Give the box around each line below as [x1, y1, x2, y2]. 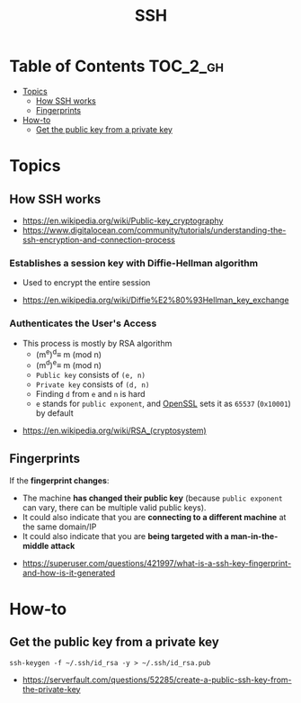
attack [50, 540, 75, 551]
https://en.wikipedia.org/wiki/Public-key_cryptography [22, 215, 224, 226]
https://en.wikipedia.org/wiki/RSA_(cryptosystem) [22, 425, 207, 436]
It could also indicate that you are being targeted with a [22, 530, 229, 541]
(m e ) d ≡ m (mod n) [35, 347, 102, 360]
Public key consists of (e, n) [35, 369, 146, 380]
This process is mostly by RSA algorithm [22, 338, 173, 348]
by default [35, 407, 74, 419]
